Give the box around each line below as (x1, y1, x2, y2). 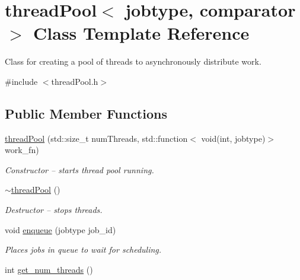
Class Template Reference (33, 21, 250, 45)
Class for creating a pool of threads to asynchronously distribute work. (5, 55, 261, 68)
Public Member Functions (5, 104, 167, 122)
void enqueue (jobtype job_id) (5, 223, 116, 236)
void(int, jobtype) (201, 132, 266, 144)
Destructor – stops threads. (5, 203, 103, 216)
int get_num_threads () (5, 263, 93, 275)
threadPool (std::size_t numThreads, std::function (5, 132, 188, 144)
